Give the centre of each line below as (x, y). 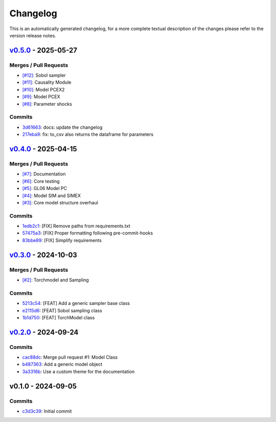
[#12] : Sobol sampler (44, 75)
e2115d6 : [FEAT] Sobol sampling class (62, 310)
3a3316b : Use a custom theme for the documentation (78, 371)
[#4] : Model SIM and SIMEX (52, 195)
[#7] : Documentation (44, 174)
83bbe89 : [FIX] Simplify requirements (62, 240)
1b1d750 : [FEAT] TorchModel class (59, 317)
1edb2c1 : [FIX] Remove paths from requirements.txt (76, 226)
